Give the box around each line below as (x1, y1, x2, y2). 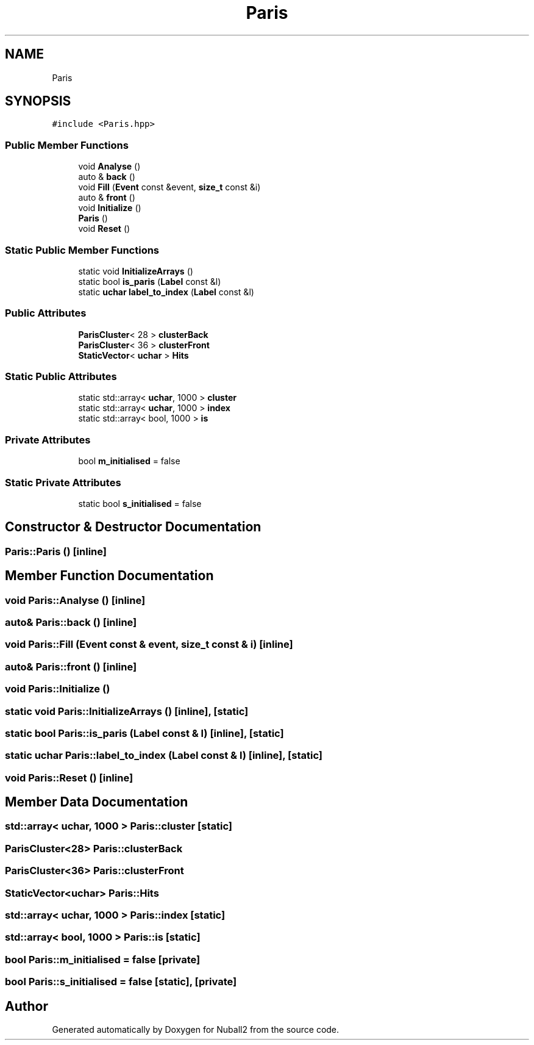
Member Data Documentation (5, 794, 188, 810)
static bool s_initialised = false (78, 498, 202, 509)
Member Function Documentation (5, 568, 214, 584)
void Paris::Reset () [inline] (5, 771, 133, 784)
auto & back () (78, 171, 135, 182)
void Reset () (78, 223, 130, 234)
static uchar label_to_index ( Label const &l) (78, 286, 254, 297)
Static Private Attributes (5, 476, 121, 489)
